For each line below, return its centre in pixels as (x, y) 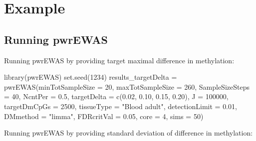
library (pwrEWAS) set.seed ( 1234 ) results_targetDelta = (91, 77)
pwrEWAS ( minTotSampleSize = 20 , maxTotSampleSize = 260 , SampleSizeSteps (127, 86)
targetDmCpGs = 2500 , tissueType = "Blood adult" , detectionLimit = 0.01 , (121, 106)
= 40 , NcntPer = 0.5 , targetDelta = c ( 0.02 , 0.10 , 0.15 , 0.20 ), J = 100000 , (116, 96)
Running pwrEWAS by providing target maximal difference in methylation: (119, 60)
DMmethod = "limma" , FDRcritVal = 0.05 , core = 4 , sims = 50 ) (104, 116)
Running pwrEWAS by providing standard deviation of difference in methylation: (128, 133)
